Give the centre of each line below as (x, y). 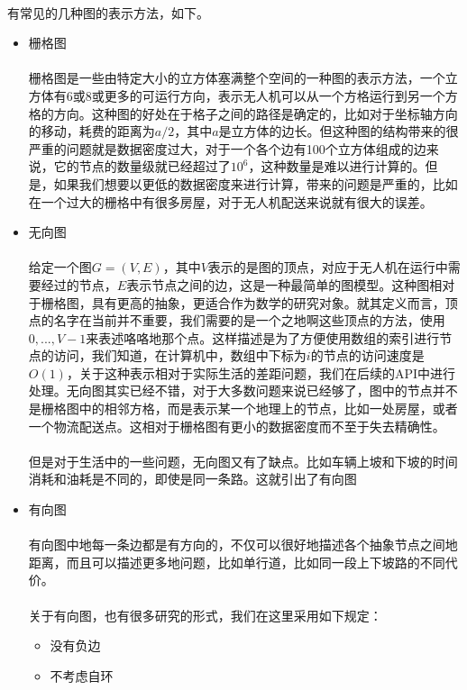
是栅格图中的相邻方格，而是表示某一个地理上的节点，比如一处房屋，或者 (243, 409)
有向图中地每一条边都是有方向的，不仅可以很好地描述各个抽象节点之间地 (243, 545)
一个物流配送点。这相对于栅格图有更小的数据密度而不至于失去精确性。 (237, 426)
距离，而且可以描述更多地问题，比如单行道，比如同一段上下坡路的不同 (237, 562)
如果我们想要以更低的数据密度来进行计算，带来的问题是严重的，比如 (256, 183)
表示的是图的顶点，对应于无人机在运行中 (328, 267)
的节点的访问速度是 (367, 355)
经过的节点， (79, 284)
